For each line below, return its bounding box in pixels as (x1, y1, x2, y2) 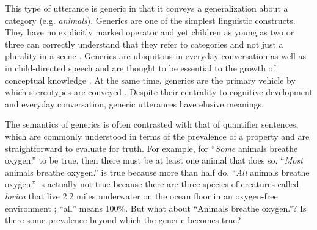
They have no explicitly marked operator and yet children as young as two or (5, 26, 294, 38)
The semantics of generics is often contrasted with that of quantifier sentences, (5, 118, 299, 131)
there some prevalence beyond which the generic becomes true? (5, 214, 241, 226)
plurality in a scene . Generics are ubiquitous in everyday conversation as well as (5, 49, 307, 62)
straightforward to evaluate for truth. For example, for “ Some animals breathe (5, 142, 298, 154)
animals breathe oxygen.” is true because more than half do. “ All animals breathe (5, 165, 310, 178)
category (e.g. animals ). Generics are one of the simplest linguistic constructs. (5, 13, 296, 26)
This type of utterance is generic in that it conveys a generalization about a (5, 2, 288, 14)
